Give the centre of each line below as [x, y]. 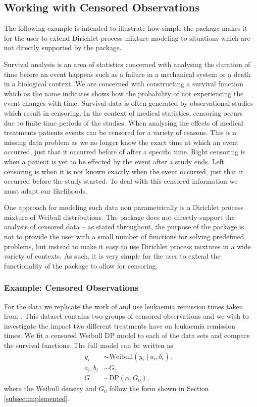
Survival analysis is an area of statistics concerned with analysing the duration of [127, 64]
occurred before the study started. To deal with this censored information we [121, 181]
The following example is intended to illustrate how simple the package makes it [126, 28]
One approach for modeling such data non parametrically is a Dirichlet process [124, 207]
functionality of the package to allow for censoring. [81, 265]
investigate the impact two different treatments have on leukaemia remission [120, 325]
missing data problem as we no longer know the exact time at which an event [121, 142]
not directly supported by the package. [63, 47]
